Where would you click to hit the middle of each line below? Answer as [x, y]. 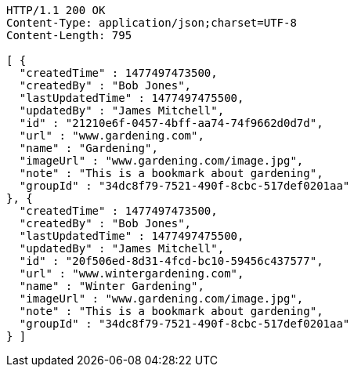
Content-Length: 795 [69, 35]
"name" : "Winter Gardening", [112, 286]
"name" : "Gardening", [88, 148]
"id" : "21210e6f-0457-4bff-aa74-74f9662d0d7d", [171, 123]
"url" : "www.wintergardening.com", [132, 273]
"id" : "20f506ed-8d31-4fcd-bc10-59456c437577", [171, 261]
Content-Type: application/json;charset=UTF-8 [152, 23]
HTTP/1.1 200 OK [56, 10]
